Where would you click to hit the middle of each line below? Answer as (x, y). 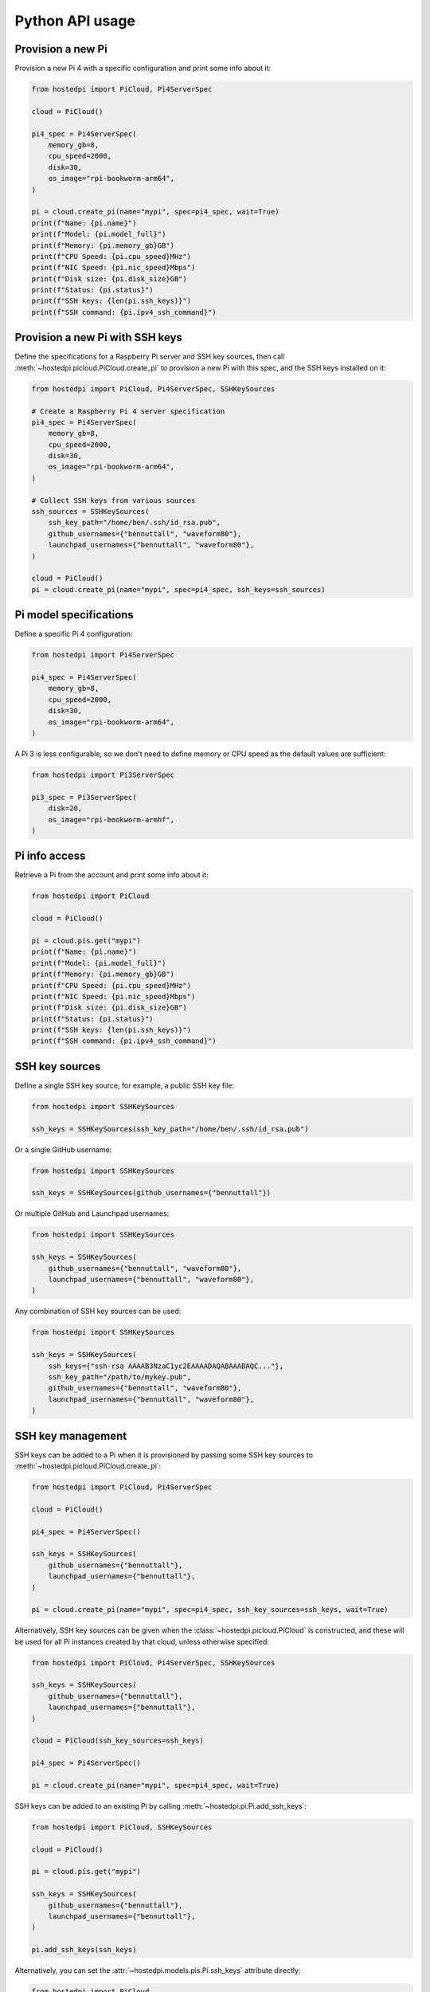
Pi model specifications (74, 615)
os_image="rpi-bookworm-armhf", (111, 820)
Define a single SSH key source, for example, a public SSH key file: (125, 1085)
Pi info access (50, 856)
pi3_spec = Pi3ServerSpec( (84, 797)
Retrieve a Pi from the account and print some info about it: (111, 875)
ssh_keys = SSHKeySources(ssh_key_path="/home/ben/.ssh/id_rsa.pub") (170, 1129)
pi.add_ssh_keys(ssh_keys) (84, 1950)
